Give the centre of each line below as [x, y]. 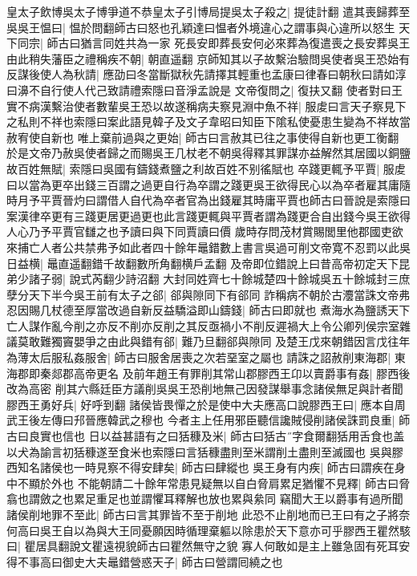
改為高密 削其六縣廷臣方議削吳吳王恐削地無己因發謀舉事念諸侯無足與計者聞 [205, 389]
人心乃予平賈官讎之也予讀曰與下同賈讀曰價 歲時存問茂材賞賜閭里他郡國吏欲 [205, 231]
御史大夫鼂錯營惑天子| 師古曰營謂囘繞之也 [172, 561]
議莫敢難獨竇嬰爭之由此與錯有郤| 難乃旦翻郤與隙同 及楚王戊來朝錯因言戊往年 [208, 341]
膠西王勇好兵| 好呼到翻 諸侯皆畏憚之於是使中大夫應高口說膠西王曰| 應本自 [200, 404]
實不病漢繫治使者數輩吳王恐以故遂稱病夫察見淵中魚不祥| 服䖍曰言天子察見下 [206, 105]
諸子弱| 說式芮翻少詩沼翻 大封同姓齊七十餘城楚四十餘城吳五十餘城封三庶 [219, 279]
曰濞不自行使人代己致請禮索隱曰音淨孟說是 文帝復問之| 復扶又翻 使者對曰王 [204, 89]
